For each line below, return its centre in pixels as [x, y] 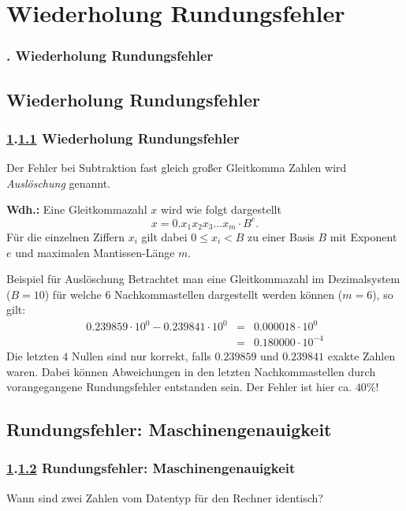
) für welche [73, 294]
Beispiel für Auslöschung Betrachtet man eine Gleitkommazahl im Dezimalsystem [203, 279]
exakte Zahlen [361, 355]
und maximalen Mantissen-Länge [95, 252]
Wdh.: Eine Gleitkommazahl [77, 209]
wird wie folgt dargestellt [221, 209]
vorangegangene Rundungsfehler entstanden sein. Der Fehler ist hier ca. [179, 387]
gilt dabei [164, 236]
